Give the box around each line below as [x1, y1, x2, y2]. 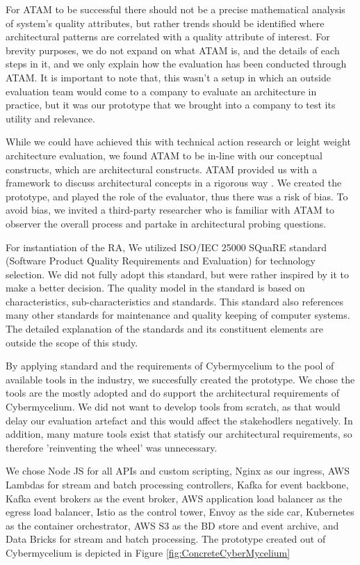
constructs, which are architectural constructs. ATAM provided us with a [6, 161, 318, 176]
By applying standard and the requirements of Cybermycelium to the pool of [6, 358, 334, 373]
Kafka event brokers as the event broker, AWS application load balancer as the [6, 491, 343, 505]
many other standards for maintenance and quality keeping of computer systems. [6, 308, 350, 322]
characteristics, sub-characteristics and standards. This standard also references [6, 294, 344, 308]
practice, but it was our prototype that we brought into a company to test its [6, 97, 336, 112]
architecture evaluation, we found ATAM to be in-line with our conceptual [6, 148, 322, 162]
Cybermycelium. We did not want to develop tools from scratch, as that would [6, 399, 341, 414]
